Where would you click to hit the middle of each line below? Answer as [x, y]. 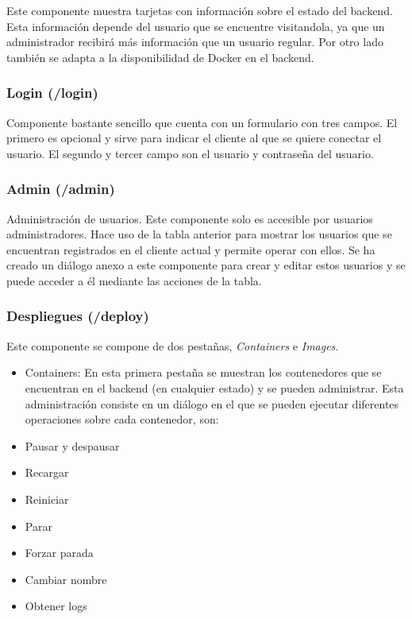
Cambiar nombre [66, 579]
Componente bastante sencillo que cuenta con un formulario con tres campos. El [202, 122]
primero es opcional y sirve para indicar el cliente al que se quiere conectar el [194, 138]
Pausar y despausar [72, 445]
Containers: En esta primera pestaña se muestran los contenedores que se [203, 372]
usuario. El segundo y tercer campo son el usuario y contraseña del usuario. [190, 153]
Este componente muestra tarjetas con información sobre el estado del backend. [200, 10]
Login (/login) [52, 93]
